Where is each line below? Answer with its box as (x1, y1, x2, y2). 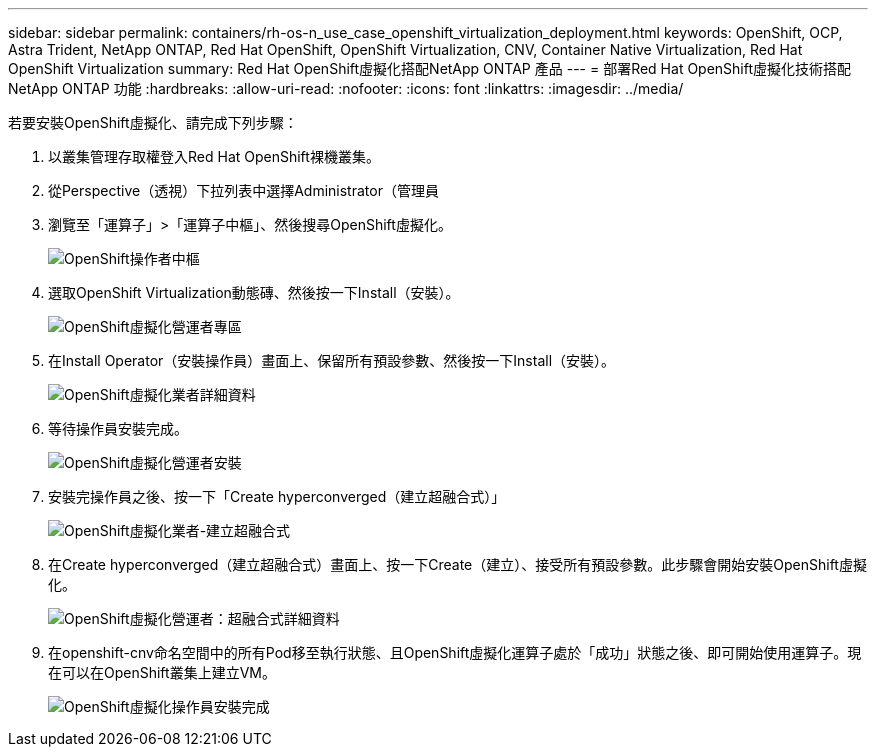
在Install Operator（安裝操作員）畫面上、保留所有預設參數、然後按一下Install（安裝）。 (48, 352, 616, 369)
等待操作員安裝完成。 (48, 420, 188, 437)
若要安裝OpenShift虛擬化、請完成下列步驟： (8, 114, 298, 131)
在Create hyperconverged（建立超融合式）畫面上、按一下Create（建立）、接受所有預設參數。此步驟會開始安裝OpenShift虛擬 (48, 556, 867, 573)
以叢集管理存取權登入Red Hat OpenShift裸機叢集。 (48, 148, 380, 165)
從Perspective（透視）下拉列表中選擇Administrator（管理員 (48, 182, 439, 199)
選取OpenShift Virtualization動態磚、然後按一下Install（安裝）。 (48, 284, 460, 301)
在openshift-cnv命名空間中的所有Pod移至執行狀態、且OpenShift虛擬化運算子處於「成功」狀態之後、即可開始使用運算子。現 (48, 644, 862, 661)
